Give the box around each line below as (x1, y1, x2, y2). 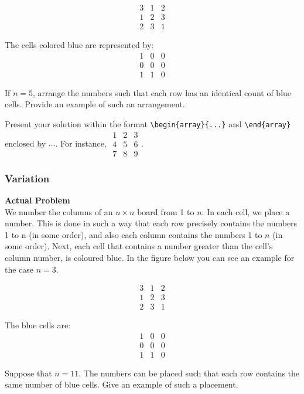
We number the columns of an (5, 205, 113, 218)
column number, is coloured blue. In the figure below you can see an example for (5, 251, 295, 263)
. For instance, (55, 137, 107, 149)
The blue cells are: (5, 319, 71, 331)
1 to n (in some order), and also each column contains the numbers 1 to (5, 228, 262, 240)
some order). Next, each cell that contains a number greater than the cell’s (5, 240, 273, 252)
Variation (5, 171, 50, 185)
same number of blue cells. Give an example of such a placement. (5, 378, 238, 390)
